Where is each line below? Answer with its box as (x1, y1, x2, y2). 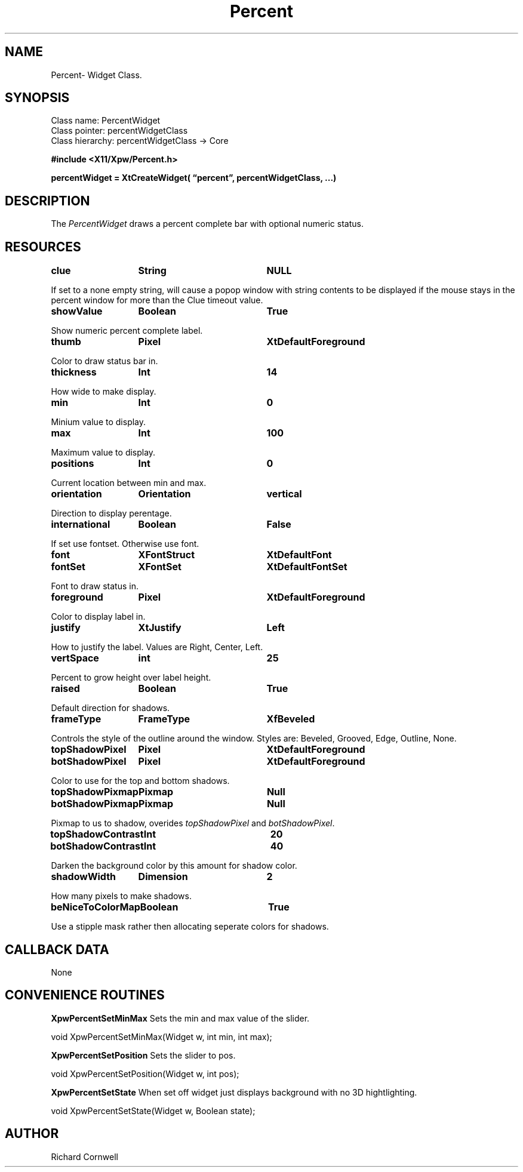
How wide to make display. (51, 386, 156, 397)
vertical (266, 488, 302, 500)
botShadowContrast (50, 840, 144, 853)
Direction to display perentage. (51, 508, 172, 519)
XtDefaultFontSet (266, 561, 347, 573)
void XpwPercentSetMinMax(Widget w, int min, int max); (51, 1031, 272, 1042)
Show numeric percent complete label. (51, 325, 203, 336)
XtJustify (138, 622, 181, 634)
